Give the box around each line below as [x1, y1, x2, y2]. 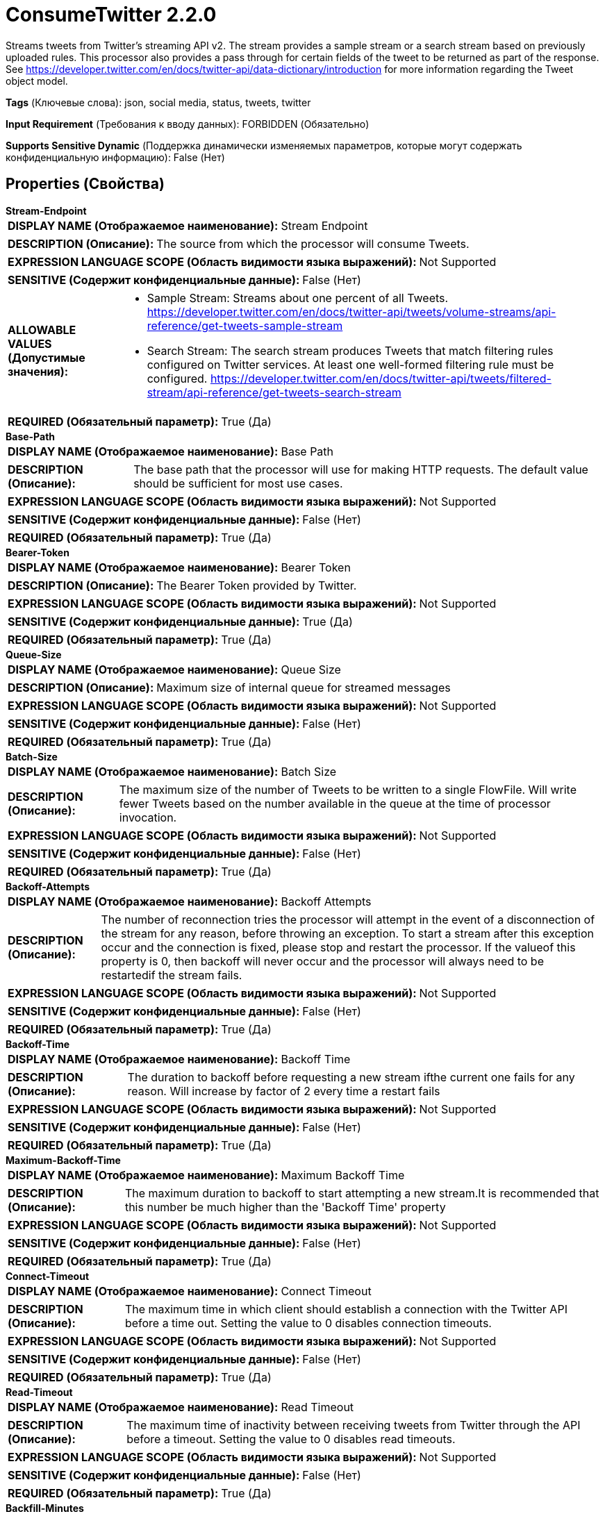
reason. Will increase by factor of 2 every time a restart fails [127, 1083, 440, 1098]
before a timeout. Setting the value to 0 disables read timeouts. [126, 1431, 456, 1446]
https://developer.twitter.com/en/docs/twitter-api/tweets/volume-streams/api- [147, 304, 556, 319]
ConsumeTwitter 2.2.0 [6, 3, 217, 26]
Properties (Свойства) [6, 175, 165, 193]
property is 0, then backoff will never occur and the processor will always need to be [101, 954, 544, 968]
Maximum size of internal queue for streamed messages [156, 680, 451, 694]
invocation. [119, 810, 177, 824]
